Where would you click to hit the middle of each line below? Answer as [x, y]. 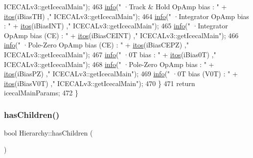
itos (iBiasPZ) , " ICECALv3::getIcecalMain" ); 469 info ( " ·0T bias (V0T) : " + [121, 74]
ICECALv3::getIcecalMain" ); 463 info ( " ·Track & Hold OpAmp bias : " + [115, 6]
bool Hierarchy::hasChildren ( [48, 133]
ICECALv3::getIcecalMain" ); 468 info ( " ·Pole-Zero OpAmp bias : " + [109, 64]
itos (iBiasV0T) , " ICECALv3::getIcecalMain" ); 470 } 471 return [100, 83]
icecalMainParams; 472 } [41, 93]
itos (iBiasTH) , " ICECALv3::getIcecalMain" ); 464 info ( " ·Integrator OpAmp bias [126, 16]
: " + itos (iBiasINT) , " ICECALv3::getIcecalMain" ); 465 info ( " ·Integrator [116, 26]
